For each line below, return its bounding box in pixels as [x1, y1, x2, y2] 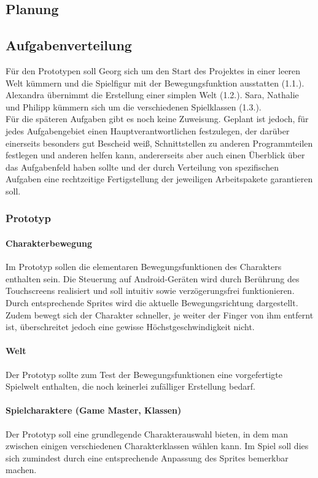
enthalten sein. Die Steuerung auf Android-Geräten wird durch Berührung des [6, 272, 300, 285]
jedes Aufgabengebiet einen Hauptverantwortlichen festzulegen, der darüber [6, 124, 290, 137]
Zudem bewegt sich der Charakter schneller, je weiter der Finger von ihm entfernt [6, 308, 314, 321]
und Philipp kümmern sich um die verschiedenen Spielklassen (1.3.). [6, 100, 262, 113]
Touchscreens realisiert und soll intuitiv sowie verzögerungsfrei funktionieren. [6, 284, 295, 297]
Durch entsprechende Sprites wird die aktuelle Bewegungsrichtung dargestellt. [6, 296, 298, 309]
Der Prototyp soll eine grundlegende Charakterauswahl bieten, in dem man [6, 427, 289, 440]
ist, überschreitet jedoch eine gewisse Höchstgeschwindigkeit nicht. [6, 320, 255, 333]
